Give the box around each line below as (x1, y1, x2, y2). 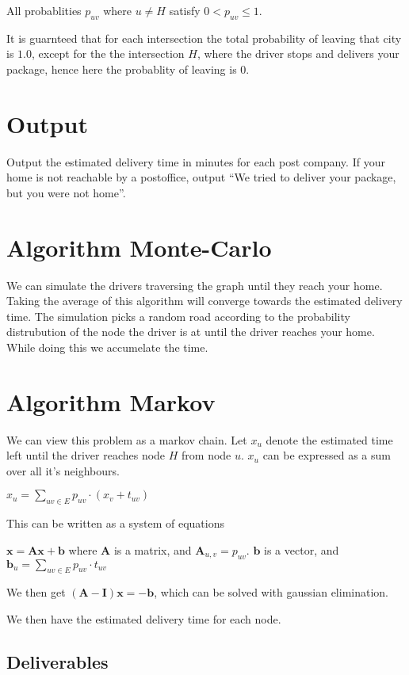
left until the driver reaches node (6, 447, 166, 463)
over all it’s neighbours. (6, 462, 120, 479)
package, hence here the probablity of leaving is (6, 60, 237, 77)
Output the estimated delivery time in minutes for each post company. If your (6, 153, 385, 170)
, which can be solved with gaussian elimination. (154, 584, 389, 601)
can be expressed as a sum (262, 447, 391, 463)
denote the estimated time (266, 431, 393, 448)
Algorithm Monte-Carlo (6, 231, 272, 263)
